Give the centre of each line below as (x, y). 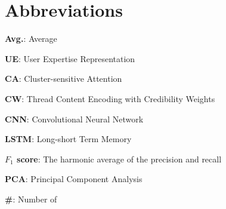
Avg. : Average (31, 39)
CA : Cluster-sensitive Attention (64, 79)
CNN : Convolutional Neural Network (74, 119)
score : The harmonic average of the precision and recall (119, 159)
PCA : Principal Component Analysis (74, 179)
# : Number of (31, 199)
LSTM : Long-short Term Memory (68, 139)
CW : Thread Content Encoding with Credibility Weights (110, 98)
